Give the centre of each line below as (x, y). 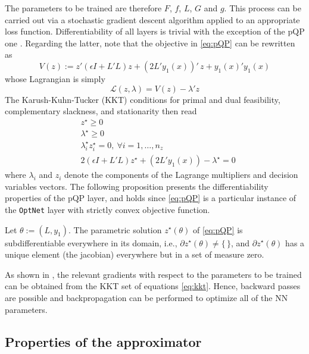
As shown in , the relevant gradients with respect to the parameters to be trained (153, 274)
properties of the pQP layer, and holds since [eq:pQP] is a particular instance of (151, 198)
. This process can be (263, 8)
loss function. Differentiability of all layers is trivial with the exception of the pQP (155, 31)
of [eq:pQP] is (218, 229)
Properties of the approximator (103, 341)
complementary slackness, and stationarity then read (101, 111)
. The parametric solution (115, 229)
